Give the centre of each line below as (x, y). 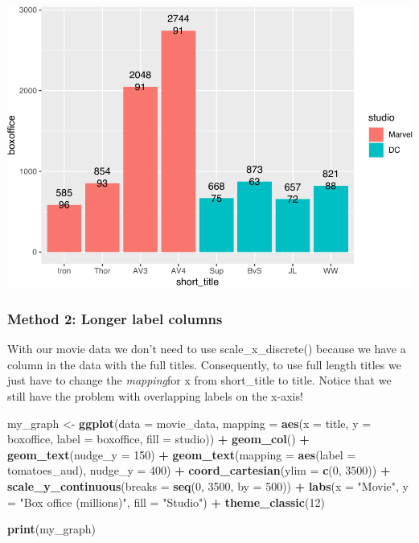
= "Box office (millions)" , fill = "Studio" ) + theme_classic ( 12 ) (166, 502)
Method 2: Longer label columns (115, 318)
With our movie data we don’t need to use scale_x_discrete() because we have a (207, 349)
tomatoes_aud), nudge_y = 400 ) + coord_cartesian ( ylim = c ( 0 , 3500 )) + (199, 470)
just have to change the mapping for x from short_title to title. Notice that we (199, 380)
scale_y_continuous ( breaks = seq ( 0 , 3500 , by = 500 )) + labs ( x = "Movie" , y (208, 485)
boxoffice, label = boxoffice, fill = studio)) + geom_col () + (158, 439)
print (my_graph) (51, 529)
